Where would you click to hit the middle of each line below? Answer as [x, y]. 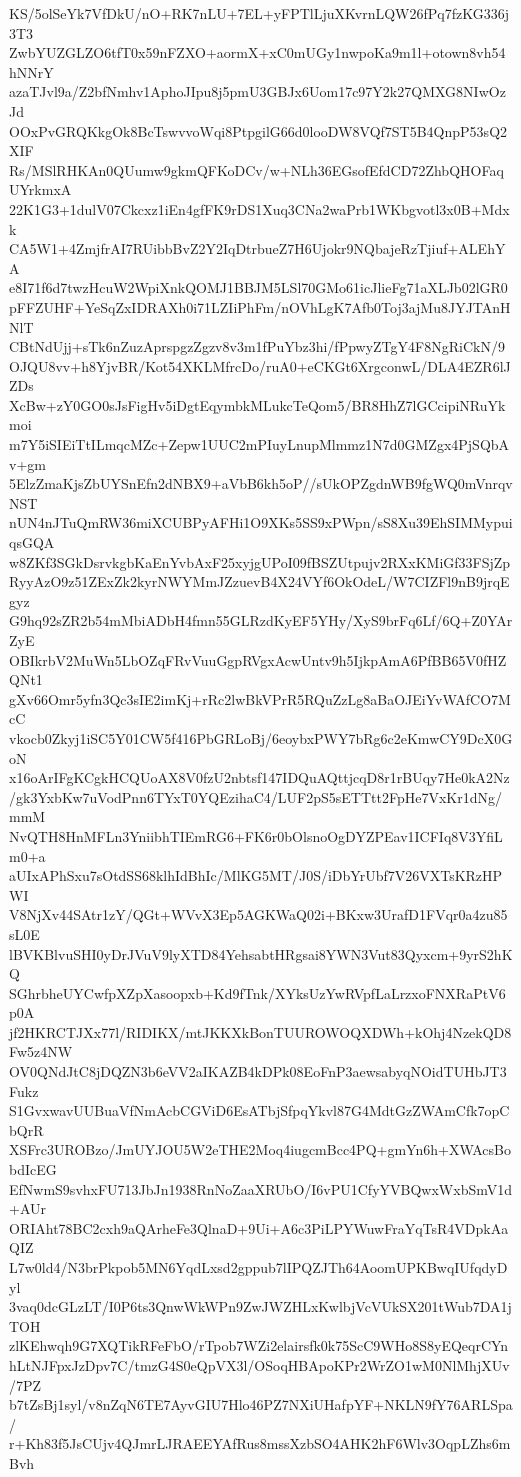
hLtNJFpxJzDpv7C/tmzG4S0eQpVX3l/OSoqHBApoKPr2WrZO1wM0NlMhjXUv [259, 1364]
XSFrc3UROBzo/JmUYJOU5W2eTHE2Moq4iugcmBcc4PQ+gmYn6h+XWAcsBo [260, 1149]
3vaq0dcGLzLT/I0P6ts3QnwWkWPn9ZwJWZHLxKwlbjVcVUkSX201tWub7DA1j [260, 1306]
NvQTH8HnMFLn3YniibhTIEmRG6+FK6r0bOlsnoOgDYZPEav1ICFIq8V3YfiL [256, 835]
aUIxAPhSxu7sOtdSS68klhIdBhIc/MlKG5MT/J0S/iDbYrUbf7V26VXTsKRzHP [256, 875]
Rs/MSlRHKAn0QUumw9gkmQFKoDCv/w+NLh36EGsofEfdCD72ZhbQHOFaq [256, 169]
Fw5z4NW [41, 1051]
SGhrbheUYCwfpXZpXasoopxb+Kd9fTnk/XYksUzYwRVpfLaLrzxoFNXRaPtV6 [257, 992]
